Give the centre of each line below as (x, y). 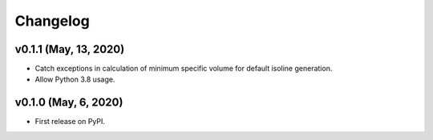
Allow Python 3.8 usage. (75, 79)
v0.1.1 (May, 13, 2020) (70, 49)
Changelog (52, 21)
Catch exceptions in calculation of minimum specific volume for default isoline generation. (184, 69)
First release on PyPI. (70, 122)
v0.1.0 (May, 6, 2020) (69, 103)
